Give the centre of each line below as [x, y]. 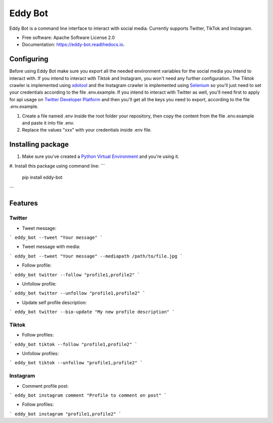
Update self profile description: [54, 302]
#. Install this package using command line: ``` [57, 166]
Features [24, 203]
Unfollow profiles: [40, 354]
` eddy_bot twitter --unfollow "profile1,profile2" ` [77, 293]
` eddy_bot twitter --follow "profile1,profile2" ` [75, 275]
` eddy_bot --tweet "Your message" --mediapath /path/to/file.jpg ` [96, 256]
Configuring [29, 59]
